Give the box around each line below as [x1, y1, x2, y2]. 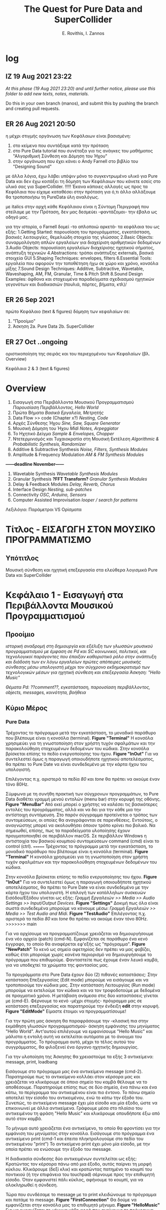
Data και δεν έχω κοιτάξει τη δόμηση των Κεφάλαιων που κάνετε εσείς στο [5, 178, 161, 184]
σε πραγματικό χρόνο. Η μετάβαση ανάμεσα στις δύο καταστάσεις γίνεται [5, 992, 159, 998]
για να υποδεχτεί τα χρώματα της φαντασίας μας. [5, 962, 109, 968]
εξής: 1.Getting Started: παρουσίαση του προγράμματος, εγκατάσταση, [5, 228, 151, 235]
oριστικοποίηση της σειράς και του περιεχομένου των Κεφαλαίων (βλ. [5, 351, 150, 357]
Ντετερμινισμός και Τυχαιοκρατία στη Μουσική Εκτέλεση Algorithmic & [12, 436, 159, 442]
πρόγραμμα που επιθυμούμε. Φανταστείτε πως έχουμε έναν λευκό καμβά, [5, 956, 159, 963]
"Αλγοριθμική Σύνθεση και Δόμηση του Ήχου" [12, 153, 108, 159]
